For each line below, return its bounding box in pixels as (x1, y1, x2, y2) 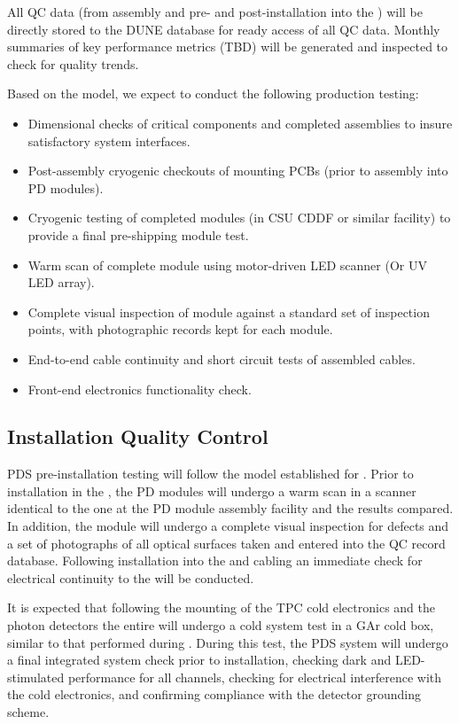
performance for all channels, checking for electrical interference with (67, 667, 442, 686)
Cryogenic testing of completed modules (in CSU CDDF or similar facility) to (27, 208, 451, 227)
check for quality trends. (7, 54, 139, 73)
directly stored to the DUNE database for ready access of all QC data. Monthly (7, 19, 440, 38)
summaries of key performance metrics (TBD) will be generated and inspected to (7, 37, 448, 56)
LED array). (27, 273, 95, 292)
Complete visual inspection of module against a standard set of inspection (27, 302, 430, 321)
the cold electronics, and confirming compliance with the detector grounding (7, 685, 421, 704)
